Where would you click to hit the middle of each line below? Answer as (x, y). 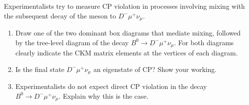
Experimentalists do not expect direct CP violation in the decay (111, 86)
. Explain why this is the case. (104, 96)
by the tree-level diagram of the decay (72, 42)
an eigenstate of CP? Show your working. (155, 69)
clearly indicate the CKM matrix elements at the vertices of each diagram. (126, 53)
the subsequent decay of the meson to (60, 15)
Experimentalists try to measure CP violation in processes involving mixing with (124, 6)
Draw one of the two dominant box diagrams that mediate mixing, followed (128, 33)
